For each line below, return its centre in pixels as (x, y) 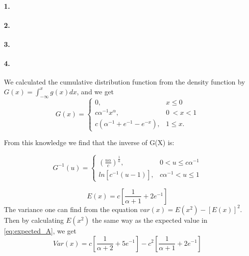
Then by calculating (34, 220)
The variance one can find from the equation (71, 209)
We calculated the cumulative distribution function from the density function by (124, 82)
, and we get (95, 91)
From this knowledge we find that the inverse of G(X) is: (89, 142)
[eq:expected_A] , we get (40, 230)
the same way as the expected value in (149, 220)
